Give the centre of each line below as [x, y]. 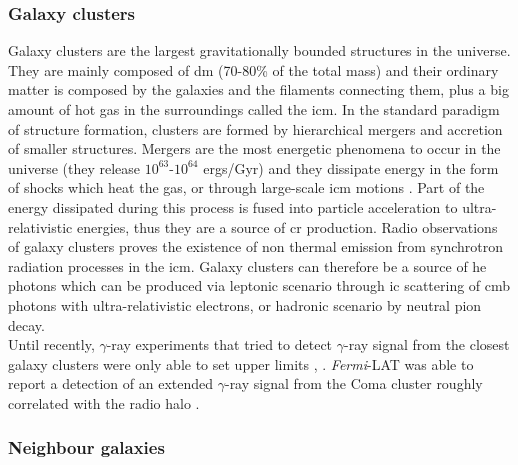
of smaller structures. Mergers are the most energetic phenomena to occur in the [254, 148]
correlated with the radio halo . [104, 402]
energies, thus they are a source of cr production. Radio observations [287, 226]
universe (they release [74, 167]
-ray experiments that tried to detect [219, 344]
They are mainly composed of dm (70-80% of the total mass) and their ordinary [253, 69]
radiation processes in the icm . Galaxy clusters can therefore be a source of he [247, 265]
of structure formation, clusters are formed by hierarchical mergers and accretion [255, 128]
